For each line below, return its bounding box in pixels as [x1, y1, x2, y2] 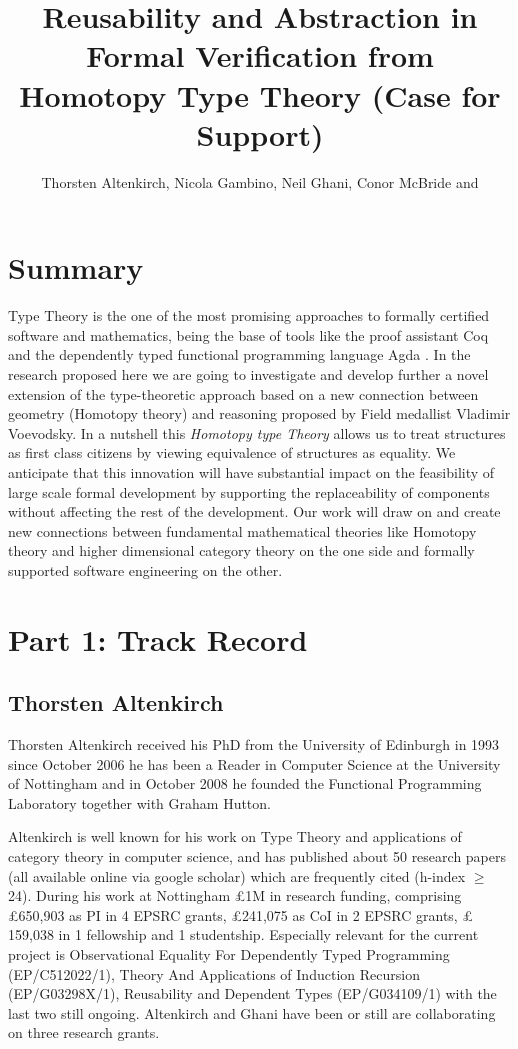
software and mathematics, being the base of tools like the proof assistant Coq [8, 324, 489, 345]
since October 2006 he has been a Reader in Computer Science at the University [8, 753, 501, 774]
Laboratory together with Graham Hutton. [8, 792, 271, 813]
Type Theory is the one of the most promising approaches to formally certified [8, 305, 490, 326]
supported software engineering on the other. [8, 559, 283, 580]
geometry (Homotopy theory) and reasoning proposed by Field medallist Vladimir [8, 403, 511, 424]
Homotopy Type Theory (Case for [19, 74, 501, 115]
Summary [8, 247, 144, 288]
